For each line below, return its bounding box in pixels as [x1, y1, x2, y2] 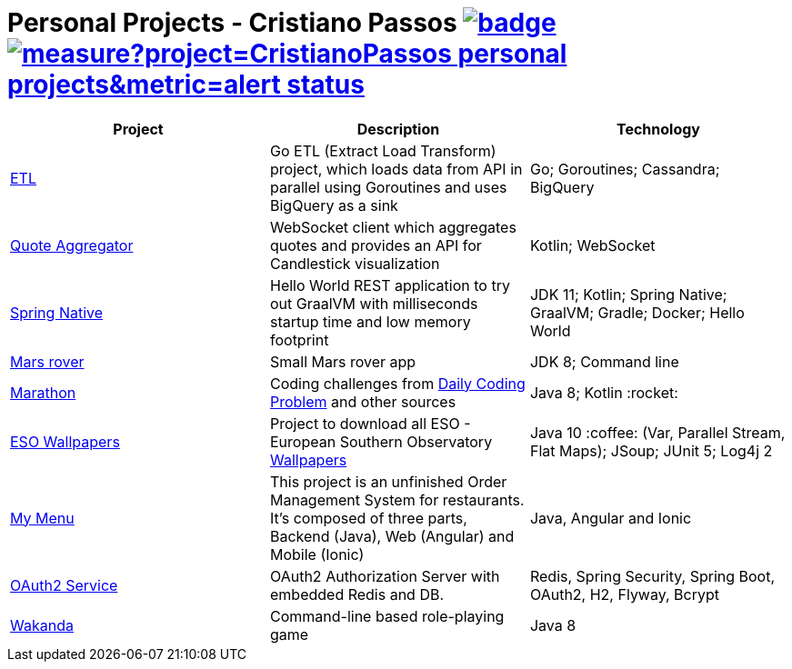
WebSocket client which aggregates [269, 217, 516, 236]
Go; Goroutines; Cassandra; [529, 159, 720, 178]
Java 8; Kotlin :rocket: [529, 383, 678, 402]
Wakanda [10, 615, 74, 634]
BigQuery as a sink [269, 195, 398, 215]
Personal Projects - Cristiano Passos [7, 7, 457, 38]
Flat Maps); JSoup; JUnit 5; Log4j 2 [529, 441, 773, 460]
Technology [616, 119, 700, 138]
